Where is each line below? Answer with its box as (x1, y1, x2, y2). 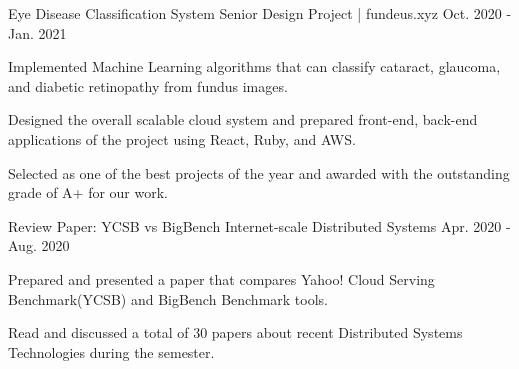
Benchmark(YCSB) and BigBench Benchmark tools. (8, 288, 328, 309)
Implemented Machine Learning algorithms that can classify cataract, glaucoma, (8, 56, 501, 77)
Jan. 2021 (8, 22, 67, 43)
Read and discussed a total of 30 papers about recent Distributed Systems (8, 322, 463, 343)
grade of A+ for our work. (8, 182, 169, 203)
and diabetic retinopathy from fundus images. (8, 75, 288, 96)
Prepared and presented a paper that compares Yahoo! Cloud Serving (8, 268, 435, 289)
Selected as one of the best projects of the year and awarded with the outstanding (8, 162, 510, 183)
